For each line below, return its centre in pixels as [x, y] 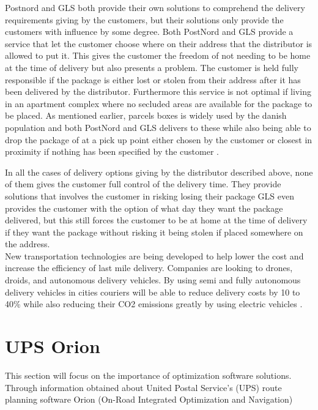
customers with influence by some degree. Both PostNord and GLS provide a [149, 32]
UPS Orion [53, 346]
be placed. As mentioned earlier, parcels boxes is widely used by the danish [146, 115]
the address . [28, 244]
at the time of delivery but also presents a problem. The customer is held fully [152, 67]
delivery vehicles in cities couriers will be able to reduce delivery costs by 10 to [153, 292]
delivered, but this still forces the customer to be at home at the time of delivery [156, 220]
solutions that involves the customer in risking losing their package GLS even [150, 196]
